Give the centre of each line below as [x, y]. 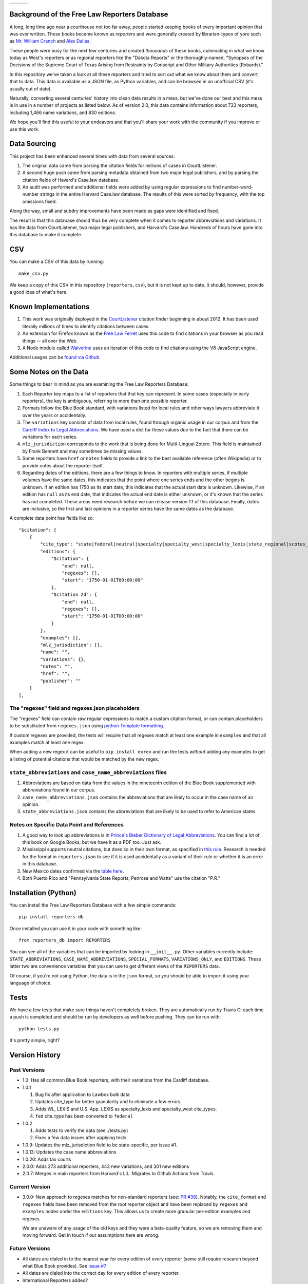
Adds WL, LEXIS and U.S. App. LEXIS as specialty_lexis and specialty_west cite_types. [126, 1109]
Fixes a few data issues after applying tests [81, 1138]
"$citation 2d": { [74, 595]
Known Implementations [50, 307]
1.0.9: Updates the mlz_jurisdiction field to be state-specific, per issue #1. [100, 1145]
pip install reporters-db [51, 917]
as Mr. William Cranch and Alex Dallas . [50, 41]
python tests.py [39, 1029]
